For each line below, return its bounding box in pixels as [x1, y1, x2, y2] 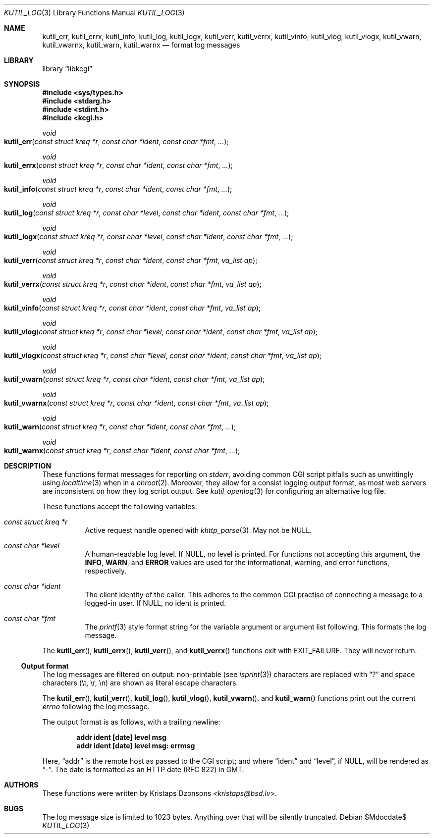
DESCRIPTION [4, 462, 52, 470]
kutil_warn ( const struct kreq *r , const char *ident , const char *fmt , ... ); [4, 422, 236, 431]
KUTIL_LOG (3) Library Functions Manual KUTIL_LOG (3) [4, 8, 185, 17]
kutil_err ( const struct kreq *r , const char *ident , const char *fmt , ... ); [4, 137, 229, 146]
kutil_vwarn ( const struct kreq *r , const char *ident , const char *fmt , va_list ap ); [4, 375, 265, 383]
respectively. [85, 567, 127, 575]
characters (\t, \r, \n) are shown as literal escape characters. [42, 679, 238, 687]
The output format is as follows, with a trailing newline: [42, 718, 220, 726]
